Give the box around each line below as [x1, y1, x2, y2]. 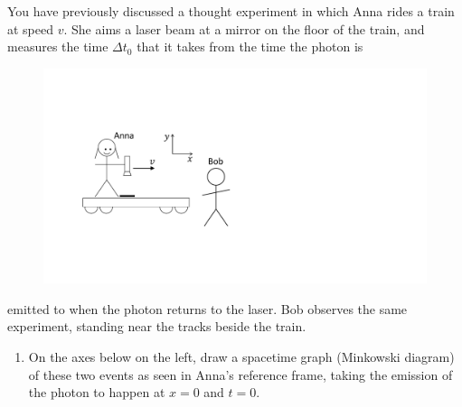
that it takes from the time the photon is [137, 37, 363, 56]
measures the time [7, 37, 108, 56]
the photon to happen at [28, 383, 165, 402]
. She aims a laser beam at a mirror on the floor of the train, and [63, 19, 425, 38]
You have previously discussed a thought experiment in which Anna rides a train [7, 2, 455, 20]
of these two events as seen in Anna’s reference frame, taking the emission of [28, 365, 453, 384]
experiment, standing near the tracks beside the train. [7, 317, 306, 336]
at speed [7, 19, 54, 38]
